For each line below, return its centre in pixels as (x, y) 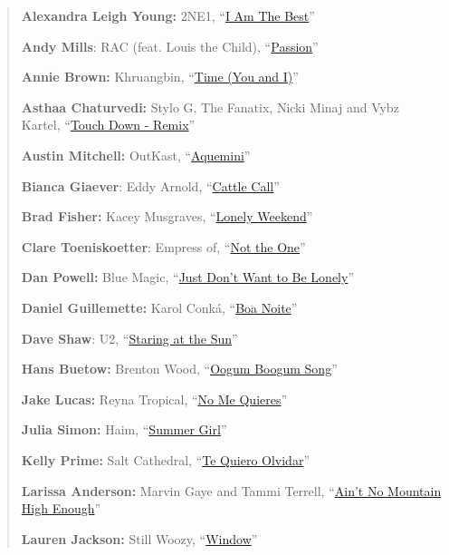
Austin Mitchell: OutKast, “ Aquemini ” (136, 155)
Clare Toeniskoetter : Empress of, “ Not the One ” (163, 246)
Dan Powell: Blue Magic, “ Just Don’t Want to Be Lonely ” (188, 277)
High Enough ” (61, 508)
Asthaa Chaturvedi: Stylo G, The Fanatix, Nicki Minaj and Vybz (210, 107)
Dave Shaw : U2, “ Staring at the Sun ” (129, 338)
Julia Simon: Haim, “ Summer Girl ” (124, 429)
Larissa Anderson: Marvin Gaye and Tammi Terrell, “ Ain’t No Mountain (231, 490)
